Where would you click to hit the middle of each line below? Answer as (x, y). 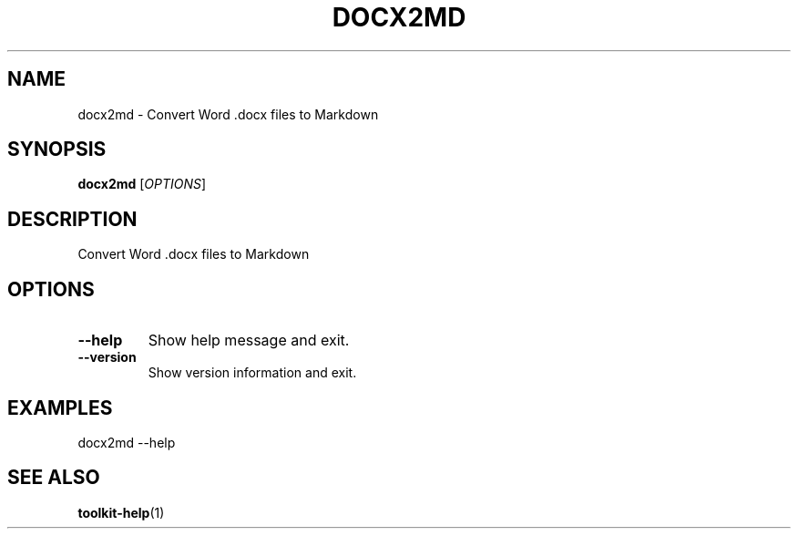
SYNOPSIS (57, 149)
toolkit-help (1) (121, 512)
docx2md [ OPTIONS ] (142, 184)
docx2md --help (127, 442)
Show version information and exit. (252, 373)
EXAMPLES (60, 407)
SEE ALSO (54, 478)
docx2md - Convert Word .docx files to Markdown (228, 114)
